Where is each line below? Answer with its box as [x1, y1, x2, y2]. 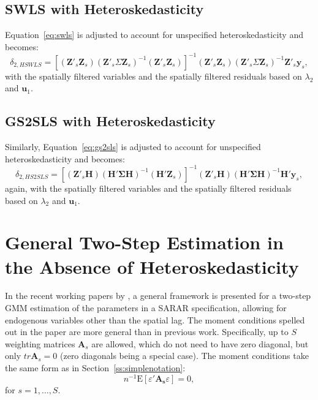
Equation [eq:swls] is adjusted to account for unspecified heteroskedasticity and [5, 28, 303, 41]
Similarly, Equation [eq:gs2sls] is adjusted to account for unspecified [5, 140, 261, 153]
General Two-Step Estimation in [5, 230, 284, 255]
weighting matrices [5, 337, 75, 350]
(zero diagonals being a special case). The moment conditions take [60, 349, 309, 362]
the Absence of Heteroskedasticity [5, 254, 299, 279]
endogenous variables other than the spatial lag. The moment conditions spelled [5, 313, 305, 326]
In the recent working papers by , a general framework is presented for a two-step [5, 289, 311, 302]
